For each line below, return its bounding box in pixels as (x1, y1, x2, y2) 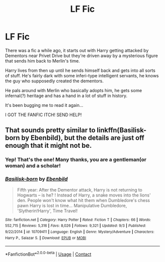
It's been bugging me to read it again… (5, 102, 83, 108)
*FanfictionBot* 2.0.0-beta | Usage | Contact (5, 250, 92, 257)
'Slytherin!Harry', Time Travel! (17, 208, 78, 214)
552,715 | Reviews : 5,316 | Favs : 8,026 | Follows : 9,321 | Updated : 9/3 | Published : (5, 223, 146, 229)
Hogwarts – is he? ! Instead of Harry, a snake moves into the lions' (17, 192, 151, 198)
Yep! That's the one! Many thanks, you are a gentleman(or (5, 156, 146, 163)
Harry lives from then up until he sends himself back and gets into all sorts (5, 67, 156, 73)
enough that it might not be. (5, 141, 92, 150)
